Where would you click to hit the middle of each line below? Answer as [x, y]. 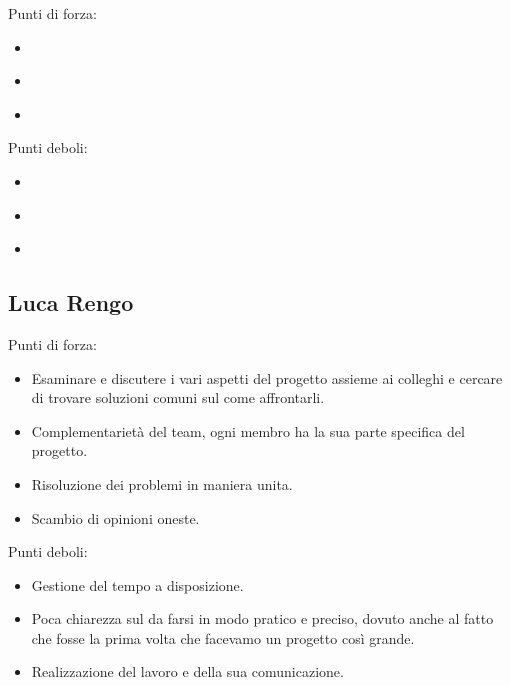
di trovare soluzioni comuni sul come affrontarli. [178, 397]
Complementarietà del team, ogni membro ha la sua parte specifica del [248, 430]
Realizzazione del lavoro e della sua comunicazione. [187, 671]
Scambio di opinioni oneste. [115, 517]
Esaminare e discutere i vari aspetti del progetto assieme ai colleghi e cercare [267, 377]
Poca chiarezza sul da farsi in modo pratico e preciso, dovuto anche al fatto [262, 618]
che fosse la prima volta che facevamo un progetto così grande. [223, 637]
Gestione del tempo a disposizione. [137, 584]
